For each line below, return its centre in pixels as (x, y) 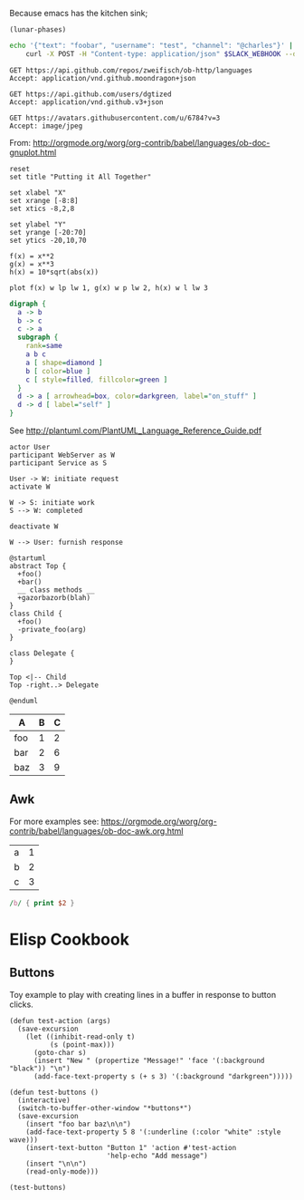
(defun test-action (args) (60, 1021)
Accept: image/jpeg (46, 126)
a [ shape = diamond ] (64, 363)
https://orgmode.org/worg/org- (159, 821)
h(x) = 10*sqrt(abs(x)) (54, 272)
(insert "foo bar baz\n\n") (78, 1124)
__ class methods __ (56, 590)
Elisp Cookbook (69, 939)
